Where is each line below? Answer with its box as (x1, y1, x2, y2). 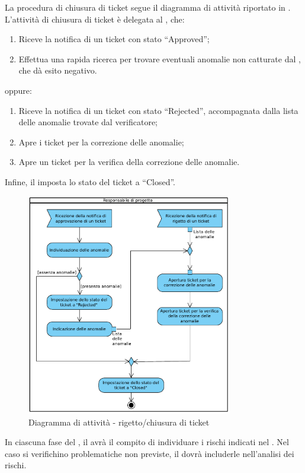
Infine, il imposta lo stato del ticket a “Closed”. (5, 175, 175, 188)
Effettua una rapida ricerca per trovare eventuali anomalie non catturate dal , (18, 52, 301, 65)
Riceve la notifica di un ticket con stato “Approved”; (18, 33, 210, 45)
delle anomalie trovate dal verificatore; (18, 116, 158, 128)
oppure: (5, 84, 32, 96)
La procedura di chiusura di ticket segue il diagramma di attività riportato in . (5, 1, 291, 13)
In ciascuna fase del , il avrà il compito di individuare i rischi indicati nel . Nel (5, 436, 289, 448)
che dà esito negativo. (18, 64, 97, 77)
